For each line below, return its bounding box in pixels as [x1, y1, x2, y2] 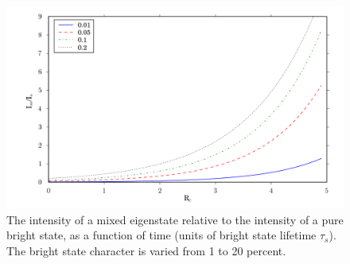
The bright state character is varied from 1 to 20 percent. [6, 243, 286, 259]
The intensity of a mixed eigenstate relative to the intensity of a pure [6, 211, 344, 227]
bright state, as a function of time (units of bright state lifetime [6, 227, 317, 243]
